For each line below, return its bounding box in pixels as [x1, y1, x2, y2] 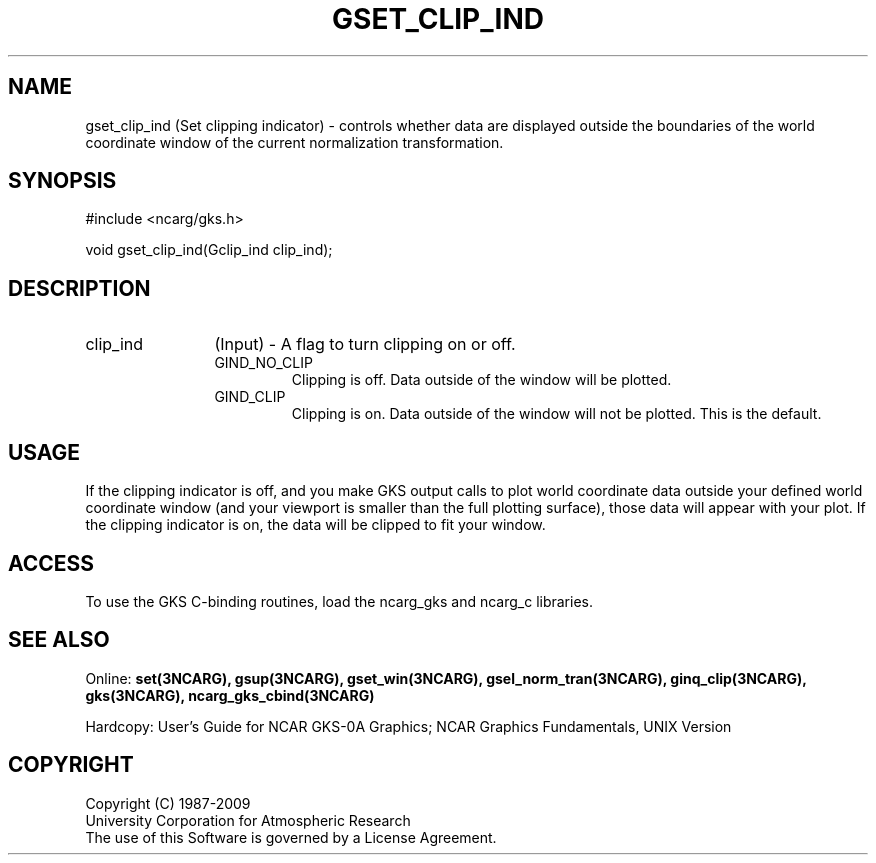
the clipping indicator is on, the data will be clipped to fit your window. [85, 516, 546, 534]
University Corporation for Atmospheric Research [85, 811, 411, 829]
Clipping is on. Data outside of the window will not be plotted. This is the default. [291, 405, 822, 423]
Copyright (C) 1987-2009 [85, 794, 251, 812]
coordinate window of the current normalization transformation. [85, 133, 504, 151]
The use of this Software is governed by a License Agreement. [85, 828, 497, 846]
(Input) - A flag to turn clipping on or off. [214, 334, 516, 355]
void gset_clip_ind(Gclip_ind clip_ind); [85, 241, 333, 259]
